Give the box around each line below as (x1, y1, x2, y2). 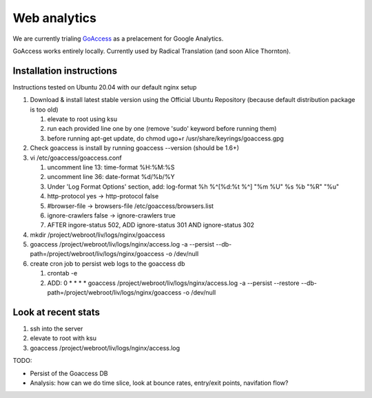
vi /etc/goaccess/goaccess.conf (30, 154, 122, 162)
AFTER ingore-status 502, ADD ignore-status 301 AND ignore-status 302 (47, 221, 255, 229)
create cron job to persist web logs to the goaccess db (30, 259, 185, 268)
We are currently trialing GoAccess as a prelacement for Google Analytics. (12, 34, 224, 43)
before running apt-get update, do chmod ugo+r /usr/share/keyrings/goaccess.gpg (47, 134, 284, 143)
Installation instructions (12, 65, 117, 76)
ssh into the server (30, 324, 83, 333)
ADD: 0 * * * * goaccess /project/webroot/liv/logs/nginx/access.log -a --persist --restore (47, 279, 300, 287)
